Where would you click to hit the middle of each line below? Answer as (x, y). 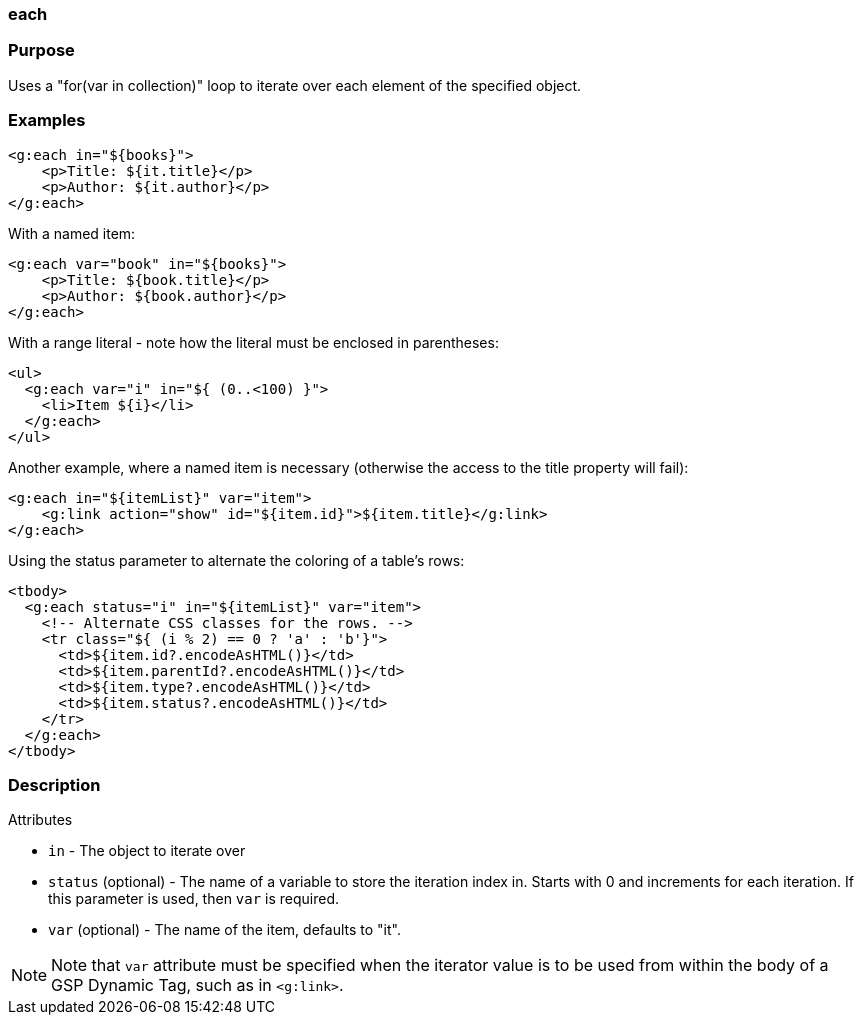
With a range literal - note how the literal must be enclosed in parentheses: (253, 342)
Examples (47, 120)
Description (54, 784)
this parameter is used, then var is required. (194, 899)
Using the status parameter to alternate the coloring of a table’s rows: (236, 560)
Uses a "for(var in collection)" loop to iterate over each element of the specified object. (295, 85)
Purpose (41, 50)
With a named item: (72, 233)
